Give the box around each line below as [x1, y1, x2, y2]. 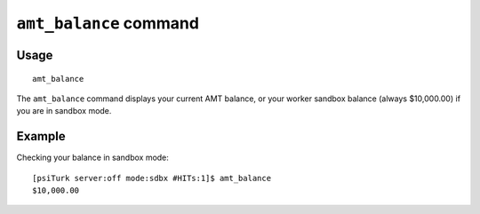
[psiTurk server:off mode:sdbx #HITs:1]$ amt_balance [32, 173, 271, 183]
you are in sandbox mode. [16, 106, 112, 116]
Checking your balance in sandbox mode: [16, 152, 169, 163]
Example [16, 129, 66, 144]
